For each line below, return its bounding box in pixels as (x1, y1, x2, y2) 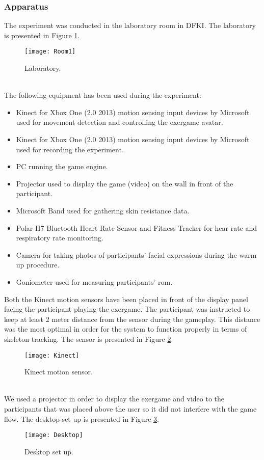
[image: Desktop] (24, 431, 83, 439)
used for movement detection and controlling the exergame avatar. (16, 117, 223, 127)
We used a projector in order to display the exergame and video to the (4, 393, 225, 404)
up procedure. (16, 259, 60, 270)
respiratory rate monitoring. (16, 232, 103, 243)
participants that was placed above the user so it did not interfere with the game (4, 403, 257, 414)
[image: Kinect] (24, 351, 80, 359)
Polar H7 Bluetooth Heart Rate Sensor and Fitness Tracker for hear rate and (16, 222, 257, 233)
